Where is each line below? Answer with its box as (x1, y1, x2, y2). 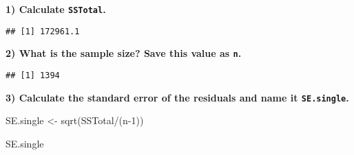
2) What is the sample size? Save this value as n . (6, 46, 242, 60)
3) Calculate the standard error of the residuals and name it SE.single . (6, 90, 349, 104)
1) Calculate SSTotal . (6, 2, 106, 16)
